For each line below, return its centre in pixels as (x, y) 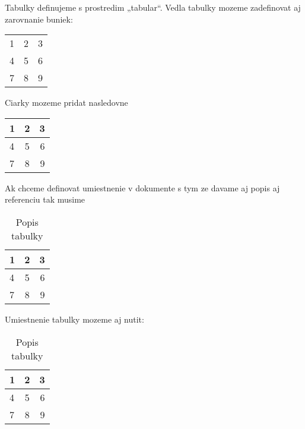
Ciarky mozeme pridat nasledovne (66, 102)
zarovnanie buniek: (39, 19)
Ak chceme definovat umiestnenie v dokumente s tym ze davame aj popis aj (142, 187)
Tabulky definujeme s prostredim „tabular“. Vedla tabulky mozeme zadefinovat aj (153, 7)
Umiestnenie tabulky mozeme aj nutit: (74, 319)
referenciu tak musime (45, 199)
